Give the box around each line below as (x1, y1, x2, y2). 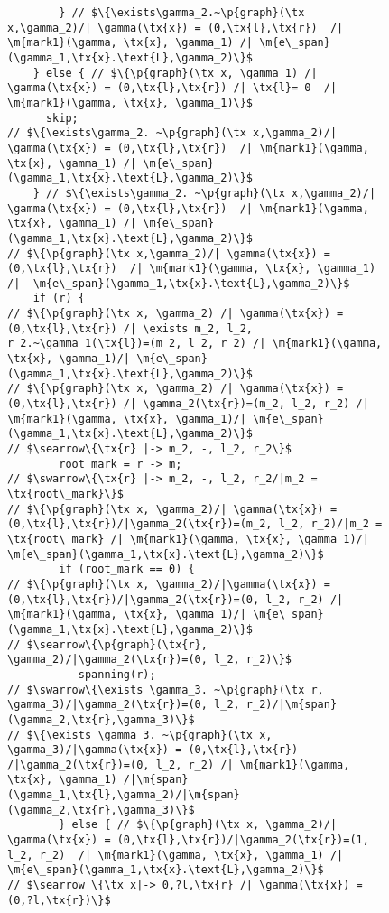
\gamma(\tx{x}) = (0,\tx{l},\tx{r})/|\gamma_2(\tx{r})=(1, (7, 834, 369, 847)
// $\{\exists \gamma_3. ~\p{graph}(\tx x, (7, 728, 273, 741)
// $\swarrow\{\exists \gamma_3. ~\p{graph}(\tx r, (7, 683, 324, 696)
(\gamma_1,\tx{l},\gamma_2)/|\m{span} (7, 788, 240, 802)
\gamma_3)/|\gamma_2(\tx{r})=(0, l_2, (7, 698, 240, 712)
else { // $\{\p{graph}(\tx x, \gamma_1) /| (45, 66, 318, 79)
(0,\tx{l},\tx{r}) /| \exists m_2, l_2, (7, 321, 254, 335)
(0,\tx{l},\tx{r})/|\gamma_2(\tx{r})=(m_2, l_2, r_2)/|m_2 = (7, 517, 383, 531)
